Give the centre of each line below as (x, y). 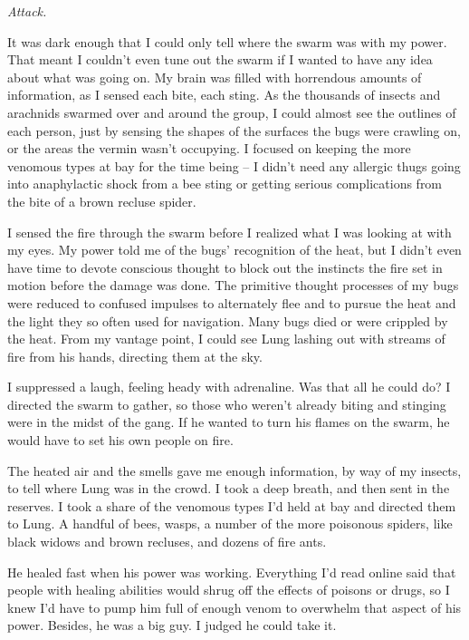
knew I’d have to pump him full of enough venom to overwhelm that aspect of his (234, 607)
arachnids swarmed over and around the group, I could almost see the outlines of (232, 112)
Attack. (27, 11)
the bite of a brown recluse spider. (102, 201)
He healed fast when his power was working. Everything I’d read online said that (232, 572)
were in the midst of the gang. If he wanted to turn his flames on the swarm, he (229, 422)
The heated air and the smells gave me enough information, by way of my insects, (234, 470)
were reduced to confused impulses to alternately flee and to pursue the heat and (232, 302)
